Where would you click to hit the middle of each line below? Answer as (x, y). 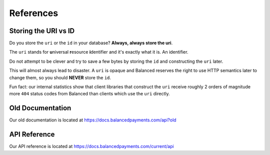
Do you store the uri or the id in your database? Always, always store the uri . (91, 43)
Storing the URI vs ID (42, 31)
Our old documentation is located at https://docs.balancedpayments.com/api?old (93, 120)
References (34, 13)
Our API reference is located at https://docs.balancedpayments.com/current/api (92, 146)
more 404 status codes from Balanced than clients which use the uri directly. (89, 94)
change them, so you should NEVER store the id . (60, 77)
